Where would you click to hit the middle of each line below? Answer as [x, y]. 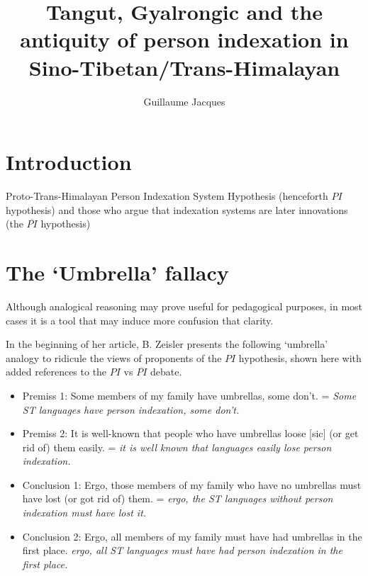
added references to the [56, 372]
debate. [166, 372]
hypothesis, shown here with [300, 357]
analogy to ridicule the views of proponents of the [114, 357]
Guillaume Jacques [184, 101]
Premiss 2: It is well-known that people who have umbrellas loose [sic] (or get [190, 433]
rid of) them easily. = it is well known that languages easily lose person [177, 447]
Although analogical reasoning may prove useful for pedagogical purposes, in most [184, 306]
